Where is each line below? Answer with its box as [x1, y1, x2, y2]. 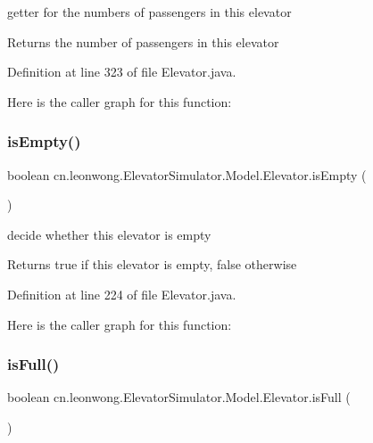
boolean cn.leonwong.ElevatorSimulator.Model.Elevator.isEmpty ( [7, 165, 367, 184]
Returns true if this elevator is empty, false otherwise [7, 255, 297, 274]
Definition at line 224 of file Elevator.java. [7, 284, 236, 303]
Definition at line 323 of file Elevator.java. [7, 62, 236, 81]
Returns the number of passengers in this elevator [7, 32, 279, 51]
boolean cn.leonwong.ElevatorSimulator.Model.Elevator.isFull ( [7, 388, 351, 406]
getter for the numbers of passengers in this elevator [7, 3, 292, 21]
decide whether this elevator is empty [7, 225, 211, 243]
